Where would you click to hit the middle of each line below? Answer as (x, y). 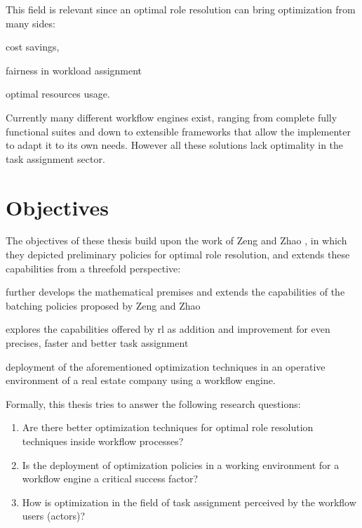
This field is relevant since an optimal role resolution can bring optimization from (181, 9)
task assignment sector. (55, 158)
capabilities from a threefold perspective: (93, 268)
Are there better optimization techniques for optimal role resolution (168, 427)
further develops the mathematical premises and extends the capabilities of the (175, 292)
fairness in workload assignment (74, 70)
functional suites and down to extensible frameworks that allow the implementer (178, 131)
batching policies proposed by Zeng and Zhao (103, 305)
